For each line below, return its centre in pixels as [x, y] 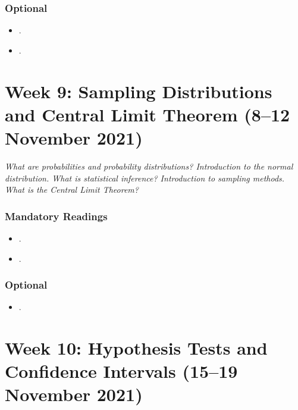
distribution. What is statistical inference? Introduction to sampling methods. [145, 178]
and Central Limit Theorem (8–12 [148, 114]
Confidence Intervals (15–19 [121, 371]
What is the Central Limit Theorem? [72, 190]
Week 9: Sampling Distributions [139, 91]
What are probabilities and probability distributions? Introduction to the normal [149, 166]
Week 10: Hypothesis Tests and [136, 348]
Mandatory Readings [56, 216]
